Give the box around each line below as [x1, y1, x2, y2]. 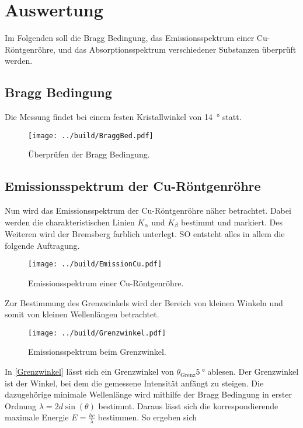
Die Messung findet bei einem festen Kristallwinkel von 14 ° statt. [5, 111, 242, 123]
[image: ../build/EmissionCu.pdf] [28, 260, 162, 269]
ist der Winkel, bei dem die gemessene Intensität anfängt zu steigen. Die [5, 376, 264, 389]
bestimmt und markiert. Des [181, 215, 283, 228]
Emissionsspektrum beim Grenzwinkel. [28, 345, 166, 358]
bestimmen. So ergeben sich [97, 411, 197, 423]
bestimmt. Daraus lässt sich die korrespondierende [98, 399, 278, 412]
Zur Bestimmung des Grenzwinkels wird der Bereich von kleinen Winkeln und [5, 296, 283, 309]
